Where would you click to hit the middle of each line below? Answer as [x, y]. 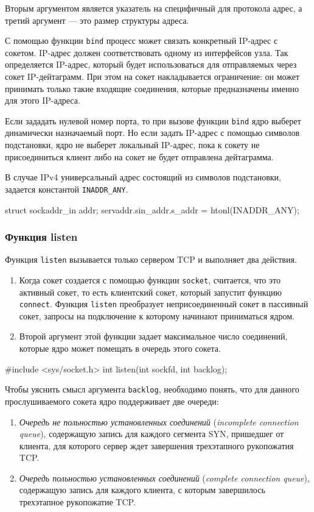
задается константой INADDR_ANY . [67, 189]
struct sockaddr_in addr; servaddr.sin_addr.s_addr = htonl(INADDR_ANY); [152, 209]
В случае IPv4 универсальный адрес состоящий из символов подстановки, [143, 177]
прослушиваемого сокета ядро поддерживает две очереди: [112, 401]
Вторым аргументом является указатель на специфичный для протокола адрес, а [154, 8]
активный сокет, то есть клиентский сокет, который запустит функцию [150, 292]
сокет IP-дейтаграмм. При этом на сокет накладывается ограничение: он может [152, 76]
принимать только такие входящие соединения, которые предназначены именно [152, 88]
